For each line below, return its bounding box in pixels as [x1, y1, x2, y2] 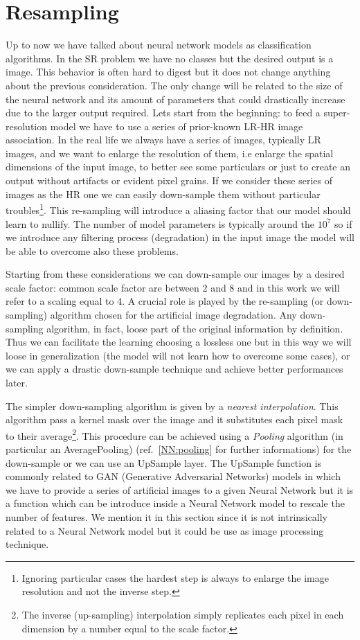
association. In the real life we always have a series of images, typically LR [6, 132, 321, 147]
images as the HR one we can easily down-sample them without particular [6, 186, 321, 201]
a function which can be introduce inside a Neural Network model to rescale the [6, 496, 345, 510]
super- [323, 105, 350, 120]
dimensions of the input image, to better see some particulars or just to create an [6, 159, 351, 174]
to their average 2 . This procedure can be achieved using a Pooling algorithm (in [6, 426, 343, 443]
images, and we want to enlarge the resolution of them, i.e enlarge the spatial [6, 145, 334, 160]
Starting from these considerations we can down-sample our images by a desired [6, 267, 345, 281]
